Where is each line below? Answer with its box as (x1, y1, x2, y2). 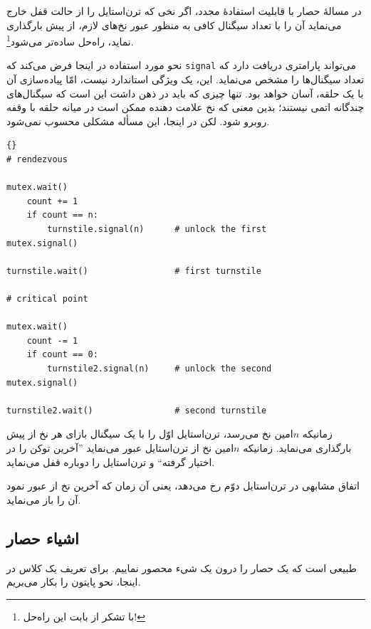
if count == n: (26, 210, 98, 221)
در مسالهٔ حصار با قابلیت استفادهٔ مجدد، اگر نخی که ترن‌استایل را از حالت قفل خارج (6, 4, 362, 18)
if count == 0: (26, 349, 98, 360)
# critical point (6, 294, 88, 304)
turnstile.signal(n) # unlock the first (47, 224, 267, 235)
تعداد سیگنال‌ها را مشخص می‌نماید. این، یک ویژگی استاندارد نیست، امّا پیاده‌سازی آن (6, 72, 365, 87)
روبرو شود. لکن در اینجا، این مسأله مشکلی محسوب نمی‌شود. (6, 113, 270, 128)
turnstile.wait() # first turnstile (6, 265, 261, 276)
